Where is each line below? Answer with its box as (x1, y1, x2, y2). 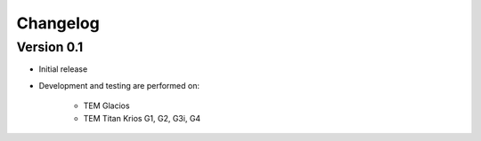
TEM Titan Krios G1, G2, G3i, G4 (83, 113, 201, 123)
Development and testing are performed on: (38, 80, 200, 90)
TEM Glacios (83, 100, 130, 111)
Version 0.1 (16, 39, 84, 55)
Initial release (38, 64, 88, 74)
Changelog (16, 13, 100, 33)
